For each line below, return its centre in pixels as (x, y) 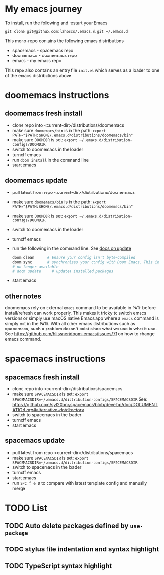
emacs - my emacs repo (37, 60)
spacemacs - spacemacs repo (43, 50)
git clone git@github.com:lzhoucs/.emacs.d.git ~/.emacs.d (67, 31)
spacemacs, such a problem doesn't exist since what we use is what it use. (81, 329)
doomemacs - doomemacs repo (45, 55)
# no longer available (35, 267)
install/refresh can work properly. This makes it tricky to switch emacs (76, 313)
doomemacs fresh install (44, 113)
